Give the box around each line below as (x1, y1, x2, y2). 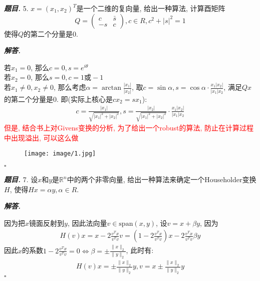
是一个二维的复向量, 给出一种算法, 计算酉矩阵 (76, 3, 225, 13)
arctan (102, 84, 121, 92)
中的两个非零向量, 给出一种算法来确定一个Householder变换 (67, 174, 256, 185)
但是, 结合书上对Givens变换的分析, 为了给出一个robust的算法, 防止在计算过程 (4, 122, 254, 133)
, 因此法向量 (67, 217, 107, 228)
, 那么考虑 (53, 82, 86, 92)
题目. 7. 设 (4, 174, 38, 185)
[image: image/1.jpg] (24, 150, 96, 158)
